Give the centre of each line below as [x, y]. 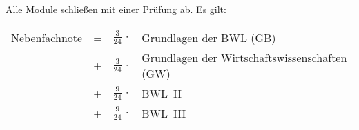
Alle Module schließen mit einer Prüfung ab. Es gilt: [116, 9]
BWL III [164, 113]
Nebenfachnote [47, 37]
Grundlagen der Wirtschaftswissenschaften [244, 57]
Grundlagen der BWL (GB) [209, 37]
